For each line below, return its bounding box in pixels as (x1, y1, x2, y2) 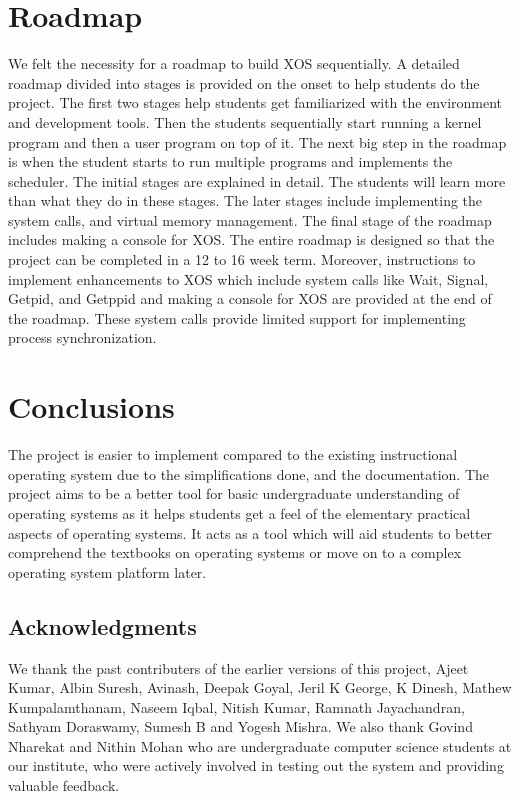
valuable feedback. (8, 775, 120, 796)
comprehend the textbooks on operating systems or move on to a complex (8, 542, 462, 563)
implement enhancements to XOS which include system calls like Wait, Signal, (8, 268, 489, 289)
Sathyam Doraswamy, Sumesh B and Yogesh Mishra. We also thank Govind (8, 716, 473, 737)
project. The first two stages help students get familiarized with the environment (8, 92, 503, 113)
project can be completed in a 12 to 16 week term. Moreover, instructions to (8, 249, 476, 270)
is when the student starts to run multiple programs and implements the (8, 151, 453, 172)
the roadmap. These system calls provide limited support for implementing (8, 307, 466, 328)
